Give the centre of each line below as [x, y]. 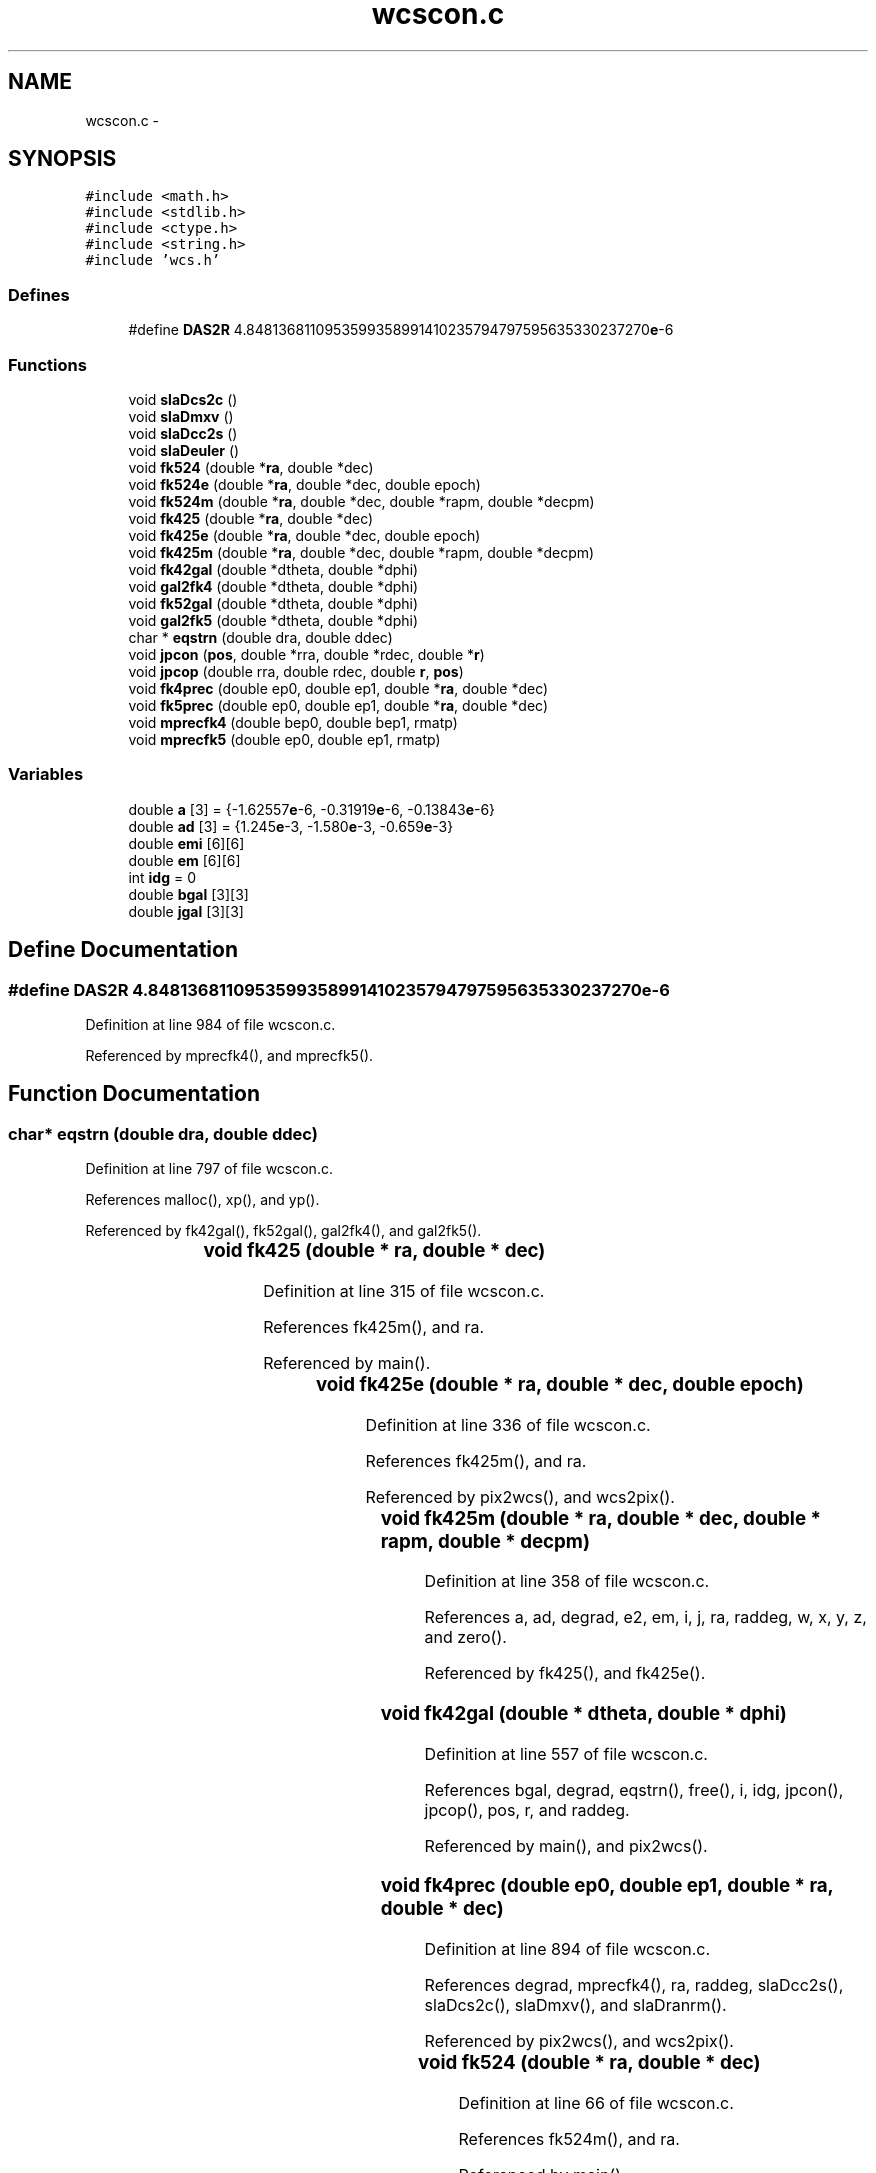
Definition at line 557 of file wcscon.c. [566, 1753]
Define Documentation [123, 950]
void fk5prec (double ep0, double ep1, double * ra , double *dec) [338, 705]
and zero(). [465, 1637]
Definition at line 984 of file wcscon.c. [210, 1024]
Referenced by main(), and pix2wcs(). [566, 1845]
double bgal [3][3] [188, 894]
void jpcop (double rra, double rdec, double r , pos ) [296, 671]
